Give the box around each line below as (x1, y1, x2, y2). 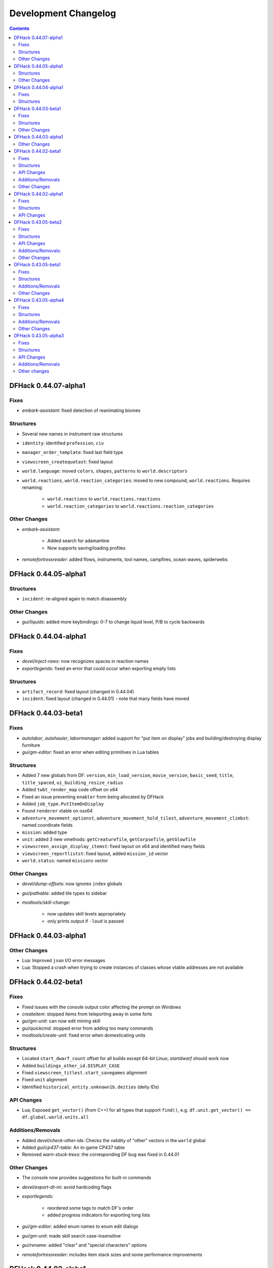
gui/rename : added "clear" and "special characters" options (22, 1242, 147, 1248)
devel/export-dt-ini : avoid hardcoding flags (22, 1184, 112, 1190)
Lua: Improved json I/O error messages (22, 958, 106, 964)
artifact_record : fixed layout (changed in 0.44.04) (22, 689, 134, 695)
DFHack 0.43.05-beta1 (14, 262, 61, 268)
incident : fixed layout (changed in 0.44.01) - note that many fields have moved (22, 695, 190, 702)
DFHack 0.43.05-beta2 (14, 219, 62, 225)
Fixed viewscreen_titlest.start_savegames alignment (22, 1070, 147, 1076)
